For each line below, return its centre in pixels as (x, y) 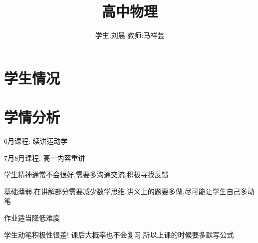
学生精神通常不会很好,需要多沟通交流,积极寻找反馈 (86, 174)
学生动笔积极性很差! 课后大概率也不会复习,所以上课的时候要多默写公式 (119, 234)
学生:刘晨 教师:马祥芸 (130, 35)
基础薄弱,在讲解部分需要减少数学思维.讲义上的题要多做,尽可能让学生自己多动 (129, 191)
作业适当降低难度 (32, 218)
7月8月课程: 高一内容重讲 (45, 157)
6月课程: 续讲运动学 (36, 141)
